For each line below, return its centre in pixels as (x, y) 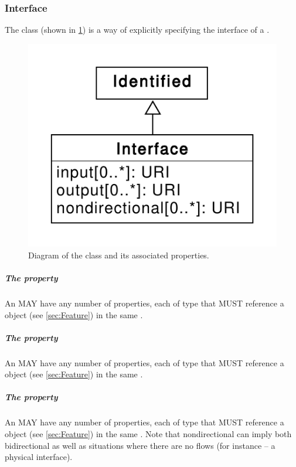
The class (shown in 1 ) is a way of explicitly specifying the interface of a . (137, 30)
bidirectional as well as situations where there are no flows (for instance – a (140, 445)
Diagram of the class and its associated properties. (119, 255)
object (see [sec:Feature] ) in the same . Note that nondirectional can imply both (148, 434)
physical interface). (39, 457)
